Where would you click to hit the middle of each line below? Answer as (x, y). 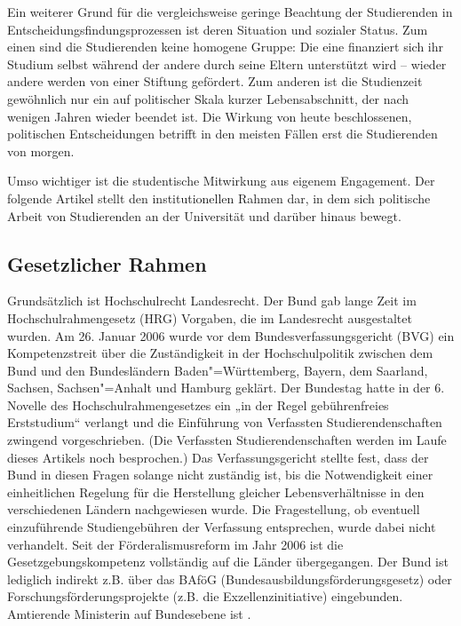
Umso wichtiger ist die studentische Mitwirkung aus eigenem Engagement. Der (221, 181)
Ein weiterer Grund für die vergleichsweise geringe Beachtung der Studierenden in (230, 12)
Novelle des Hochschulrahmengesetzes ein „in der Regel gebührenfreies (198, 404)
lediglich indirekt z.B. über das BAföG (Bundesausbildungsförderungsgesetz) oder (230, 578)
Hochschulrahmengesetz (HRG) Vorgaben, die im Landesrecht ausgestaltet (210, 317)
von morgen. (41, 151)
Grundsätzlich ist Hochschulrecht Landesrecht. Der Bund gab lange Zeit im (212, 301)
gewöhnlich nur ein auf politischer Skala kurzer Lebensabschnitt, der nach (208, 98)
